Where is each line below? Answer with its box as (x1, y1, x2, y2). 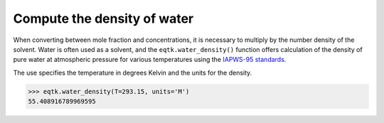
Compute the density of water (13, 11, 194, 26)
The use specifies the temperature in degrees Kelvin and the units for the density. (13, 68, 252, 77)
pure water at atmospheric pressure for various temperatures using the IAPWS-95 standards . (13, 55, 287, 64)
